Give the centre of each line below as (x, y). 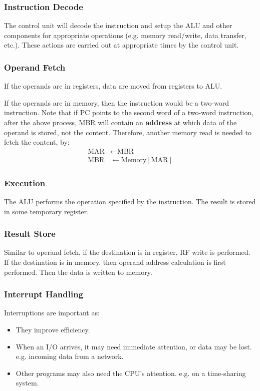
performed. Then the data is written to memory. (78, 272)
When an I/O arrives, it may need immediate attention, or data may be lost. (134, 346)
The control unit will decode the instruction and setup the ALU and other (118, 25)
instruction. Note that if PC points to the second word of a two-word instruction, (129, 112)
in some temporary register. (47, 211)
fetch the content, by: (37, 142)
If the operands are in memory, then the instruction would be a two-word (117, 102)
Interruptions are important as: (52, 313)
